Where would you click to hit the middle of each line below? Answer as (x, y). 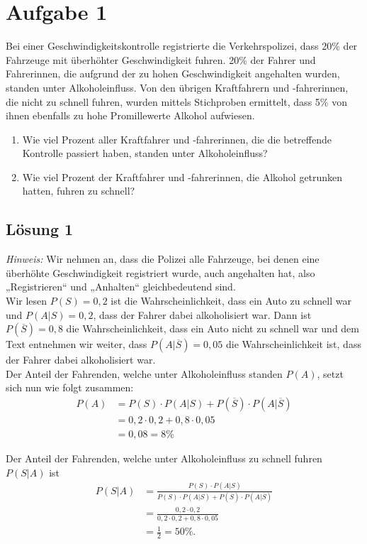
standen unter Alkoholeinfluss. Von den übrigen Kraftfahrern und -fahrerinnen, (177, 87)
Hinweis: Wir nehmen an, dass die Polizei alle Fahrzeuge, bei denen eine (163, 259)
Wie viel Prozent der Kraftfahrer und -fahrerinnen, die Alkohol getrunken (182, 176)
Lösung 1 (40, 229)
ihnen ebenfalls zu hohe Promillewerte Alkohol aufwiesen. (130, 115)
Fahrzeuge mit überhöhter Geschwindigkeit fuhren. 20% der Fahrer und (161, 59)
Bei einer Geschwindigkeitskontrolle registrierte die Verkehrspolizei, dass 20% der (182, 46)
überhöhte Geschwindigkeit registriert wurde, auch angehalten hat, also (160, 272)
